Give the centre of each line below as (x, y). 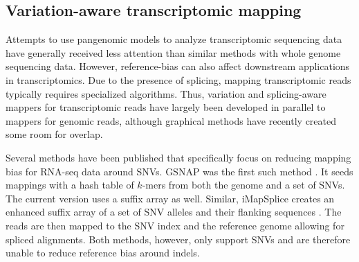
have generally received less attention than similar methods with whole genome (173, 52)
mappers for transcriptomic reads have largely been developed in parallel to (166, 107)
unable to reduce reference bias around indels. (103, 253)
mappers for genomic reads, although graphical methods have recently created (171, 120)
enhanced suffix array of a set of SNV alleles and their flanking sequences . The (174, 212)
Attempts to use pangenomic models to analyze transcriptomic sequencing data (174, 39)
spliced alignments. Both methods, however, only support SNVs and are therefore (178, 239)
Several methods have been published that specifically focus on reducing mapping (178, 157)
